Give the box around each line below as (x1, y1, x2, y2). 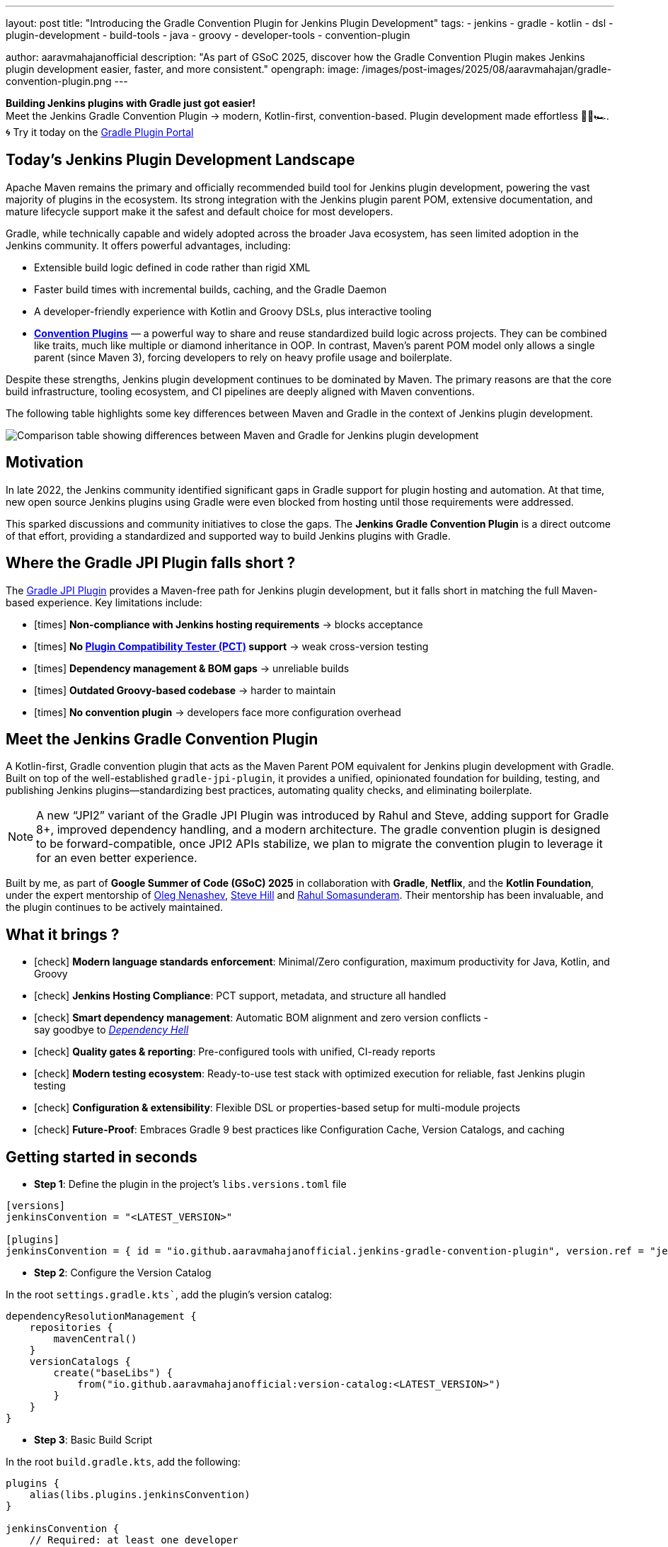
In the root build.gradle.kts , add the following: (6, 1456, 241, 1468)
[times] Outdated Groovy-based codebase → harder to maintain (34, 684, 336, 696)
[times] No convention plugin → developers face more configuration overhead (34, 705, 401, 718)
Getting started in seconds (6, 1147, 197, 1166)
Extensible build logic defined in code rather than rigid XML (34, 261, 311, 273)
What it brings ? (6, 925, 120, 943)
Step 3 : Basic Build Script (34, 1434, 153, 1446)
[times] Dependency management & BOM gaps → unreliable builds (34, 662, 350, 674)
